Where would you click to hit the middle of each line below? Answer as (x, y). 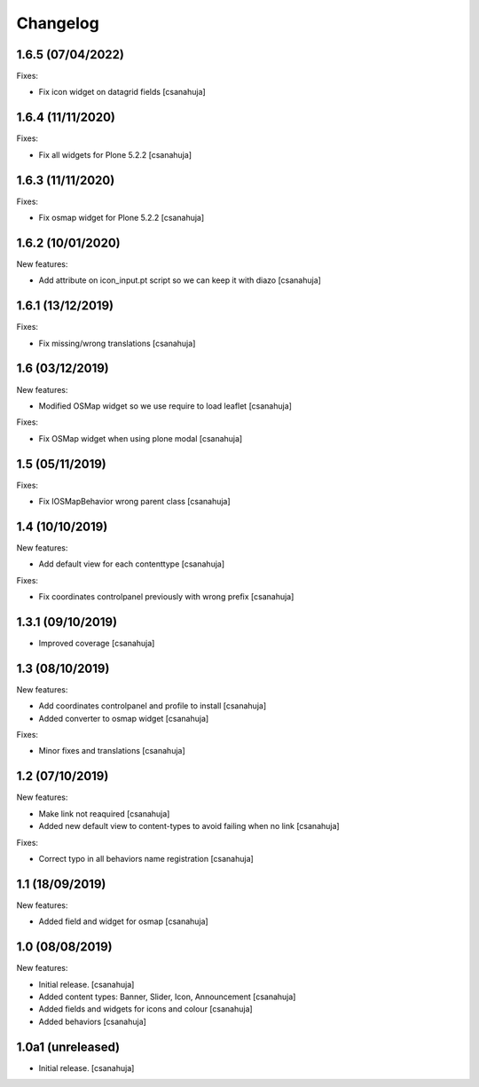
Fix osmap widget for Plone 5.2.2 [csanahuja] (122, 218)
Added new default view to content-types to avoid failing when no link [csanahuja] (189, 826)
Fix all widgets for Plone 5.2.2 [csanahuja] (115, 154)
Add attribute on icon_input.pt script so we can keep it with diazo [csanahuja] (180, 280)
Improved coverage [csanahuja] (97, 643)
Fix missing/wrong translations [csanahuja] (117, 343)
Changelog (58, 23)
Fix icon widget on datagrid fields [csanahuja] (122, 92)
